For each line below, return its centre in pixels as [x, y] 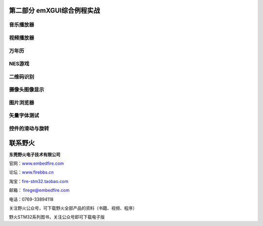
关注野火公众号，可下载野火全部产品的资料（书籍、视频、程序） [73, 208]
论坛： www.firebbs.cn [31, 172]
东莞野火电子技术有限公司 [35, 154]
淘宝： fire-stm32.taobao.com [39, 181]
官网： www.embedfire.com [37, 163]
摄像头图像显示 [27, 90]
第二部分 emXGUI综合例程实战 [55, 10]
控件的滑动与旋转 [29, 128]
